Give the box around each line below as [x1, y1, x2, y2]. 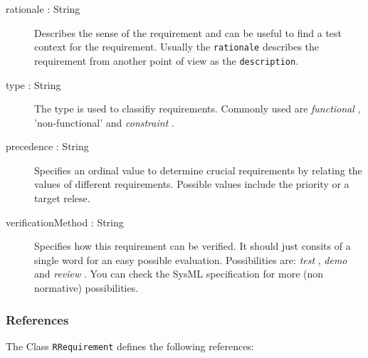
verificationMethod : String [6, 214, 124, 229]
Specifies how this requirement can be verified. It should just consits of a [34, 238, 351, 253]
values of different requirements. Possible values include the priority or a [34, 177, 349, 191]
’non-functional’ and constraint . [34, 115, 174, 130]
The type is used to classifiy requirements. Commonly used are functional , [34, 101, 361, 116]
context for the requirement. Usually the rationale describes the [34, 39, 320, 54]
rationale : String [6, 1, 80, 16]
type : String [6, 77, 61, 92]
